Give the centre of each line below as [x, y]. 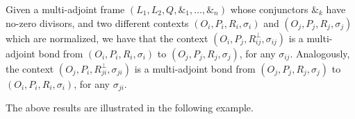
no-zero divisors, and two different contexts [97, 22]
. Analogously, [320, 53]
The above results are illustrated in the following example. [130, 108]
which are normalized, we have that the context [107, 38]
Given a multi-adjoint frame [65, 9]
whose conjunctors [269, 9]
